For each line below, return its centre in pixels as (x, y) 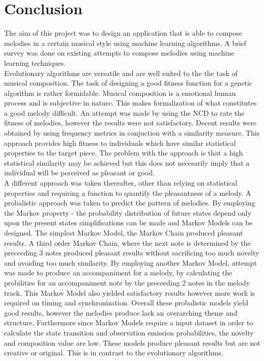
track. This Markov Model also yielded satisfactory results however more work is (130, 292)
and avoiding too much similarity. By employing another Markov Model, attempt (130, 262)
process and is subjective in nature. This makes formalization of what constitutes (130, 103)
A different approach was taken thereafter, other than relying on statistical (121, 183)
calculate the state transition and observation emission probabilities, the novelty (129, 332)
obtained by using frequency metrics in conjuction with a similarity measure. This (132, 133)
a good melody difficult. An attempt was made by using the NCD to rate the (124, 112)
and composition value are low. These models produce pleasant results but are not (132, 342)
